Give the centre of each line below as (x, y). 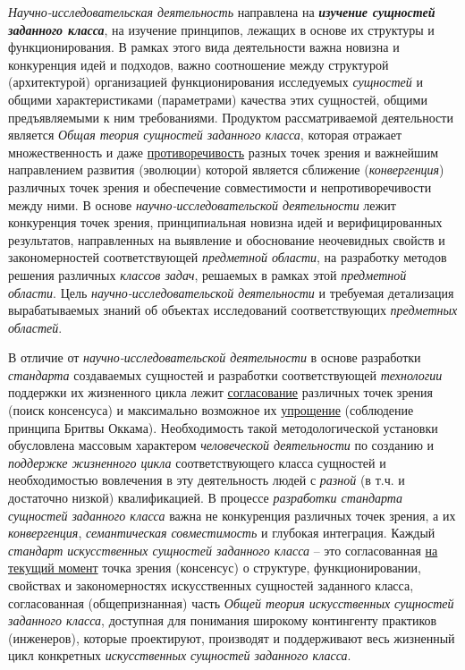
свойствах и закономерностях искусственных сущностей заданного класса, (211, 585)
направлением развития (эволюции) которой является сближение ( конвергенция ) (226, 170)
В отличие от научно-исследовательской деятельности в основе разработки (215, 357)
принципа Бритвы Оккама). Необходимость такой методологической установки (223, 427)
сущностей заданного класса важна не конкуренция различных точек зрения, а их (232, 515)
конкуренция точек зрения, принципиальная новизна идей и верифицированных (225, 222)
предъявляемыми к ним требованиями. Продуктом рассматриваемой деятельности (231, 117)
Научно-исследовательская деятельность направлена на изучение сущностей (222, 12)
